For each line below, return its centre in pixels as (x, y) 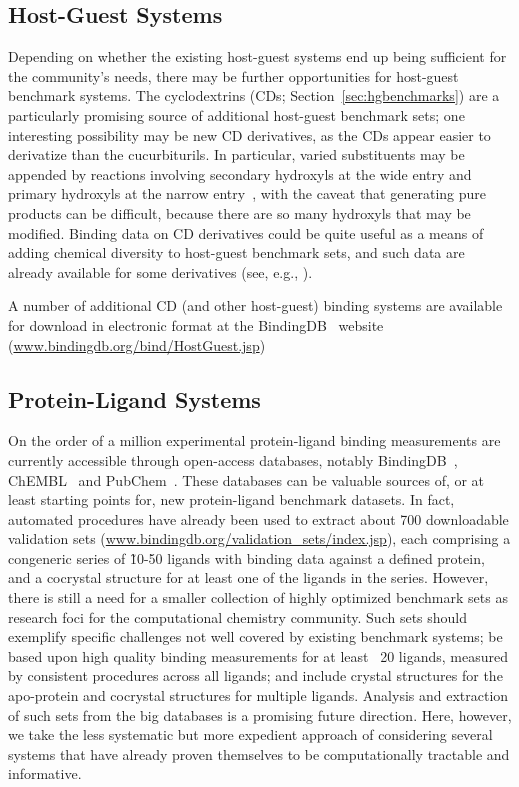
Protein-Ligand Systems (134, 398)
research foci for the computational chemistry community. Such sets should (238, 616)
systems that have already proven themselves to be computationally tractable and (259, 753)
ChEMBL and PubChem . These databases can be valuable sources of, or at (246, 479)
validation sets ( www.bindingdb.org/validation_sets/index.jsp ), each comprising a (259, 538)
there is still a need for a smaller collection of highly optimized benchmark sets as (258, 597)
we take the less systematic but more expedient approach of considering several (250, 734)
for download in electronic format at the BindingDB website (196, 324)
